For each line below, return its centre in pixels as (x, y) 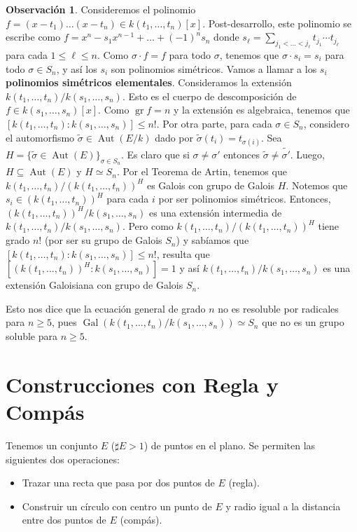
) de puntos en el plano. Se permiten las (230, 445)
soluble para (32, 336)
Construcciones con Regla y (142, 384)
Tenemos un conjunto (52, 445)
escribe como (33, 37)
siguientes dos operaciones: (63, 459)
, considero (327, 123)
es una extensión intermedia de (215, 212)
